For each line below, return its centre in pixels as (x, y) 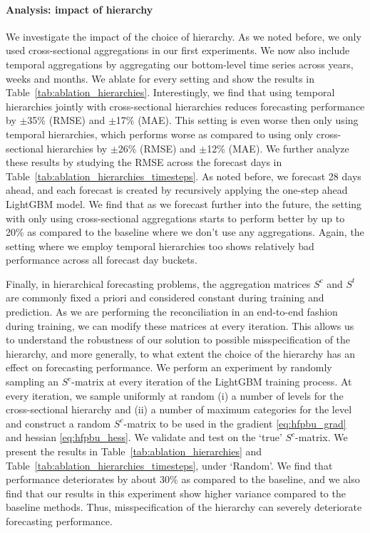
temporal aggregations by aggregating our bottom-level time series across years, (180, 64)
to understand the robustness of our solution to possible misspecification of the (178, 340)
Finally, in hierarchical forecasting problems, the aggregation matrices (158, 283)
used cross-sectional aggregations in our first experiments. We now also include (178, 50)
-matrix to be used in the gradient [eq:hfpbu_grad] (235, 423)
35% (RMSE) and (66, 120)
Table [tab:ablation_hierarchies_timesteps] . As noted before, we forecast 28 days (184, 176)
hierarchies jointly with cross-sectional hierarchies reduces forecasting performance (185, 106)
